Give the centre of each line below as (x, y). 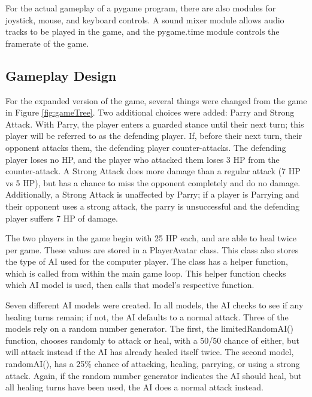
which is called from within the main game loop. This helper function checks (146, 273)
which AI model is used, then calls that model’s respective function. (130, 285)
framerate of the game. (47, 43)
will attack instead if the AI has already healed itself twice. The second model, (150, 352)
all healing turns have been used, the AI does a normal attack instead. (134, 387)
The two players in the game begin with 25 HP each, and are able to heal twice (151, 238)
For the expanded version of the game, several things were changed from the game (156, 100)
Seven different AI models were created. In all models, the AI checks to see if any (155, 305)
